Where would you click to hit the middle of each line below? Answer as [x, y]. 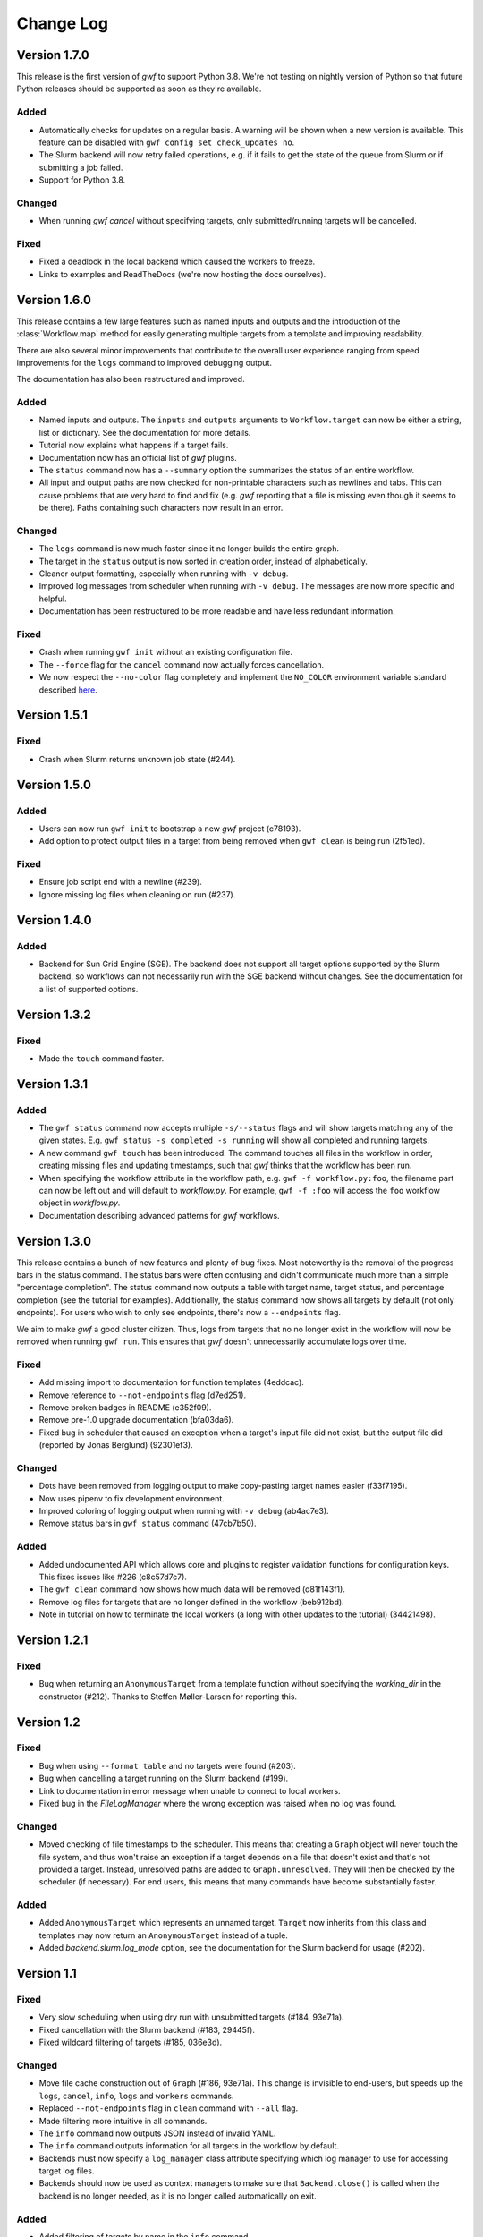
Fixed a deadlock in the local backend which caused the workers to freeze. [177, 262]
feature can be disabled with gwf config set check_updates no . [167, 142]
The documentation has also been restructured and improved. [131, 379]
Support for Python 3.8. [82, 180]
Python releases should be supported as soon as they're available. [139, 89]
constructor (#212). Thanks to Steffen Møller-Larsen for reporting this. [168, 1697]
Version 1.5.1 [52, 715]
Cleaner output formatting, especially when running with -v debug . [164, 574]
